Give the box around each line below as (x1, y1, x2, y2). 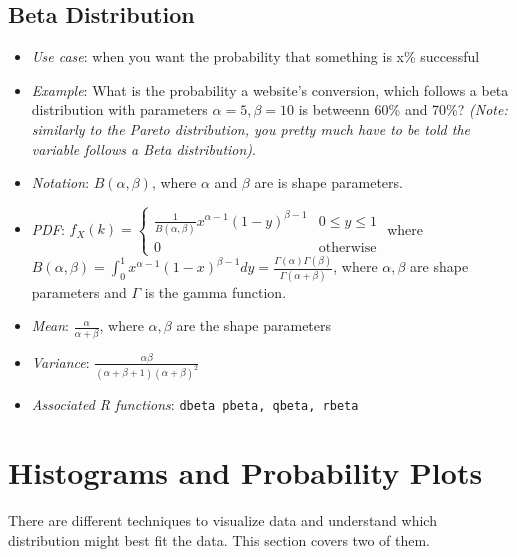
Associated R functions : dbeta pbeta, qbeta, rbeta (31, 393, 359, 414)
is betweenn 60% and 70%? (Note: (298, 99, 508, 120)
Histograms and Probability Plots (8, 452, 483, 493)
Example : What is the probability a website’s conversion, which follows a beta (31, 79, 509, 100)
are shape (410, 256, 469, 277)
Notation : (31, 172, 90, 193)
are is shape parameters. (254, 172, 403, 193)
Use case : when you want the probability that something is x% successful (31, 46, 480, 67)
